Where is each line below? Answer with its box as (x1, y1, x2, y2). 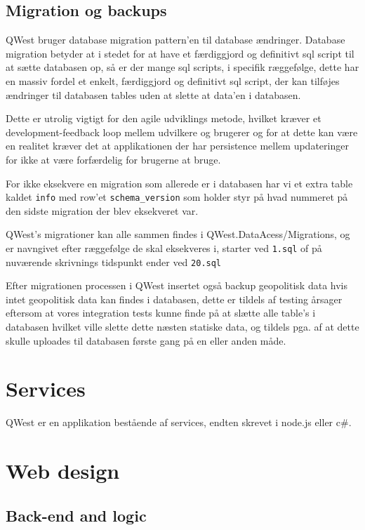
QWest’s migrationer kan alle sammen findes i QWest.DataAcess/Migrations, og (6, 227, 350, 241)
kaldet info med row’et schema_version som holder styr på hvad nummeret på (6, 190, 348, 204)
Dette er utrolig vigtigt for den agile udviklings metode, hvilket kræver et (6, 111, 321, 126)
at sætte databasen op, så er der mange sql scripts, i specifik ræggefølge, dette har (6, 60, 359, 74)
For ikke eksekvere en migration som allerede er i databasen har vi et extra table (6, 175, 353, 190)
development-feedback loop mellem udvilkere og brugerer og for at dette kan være (6, 124, 358, 139)
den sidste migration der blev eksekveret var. (6, 203, 199, 218)
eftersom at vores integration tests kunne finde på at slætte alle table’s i (6, 305, 316, 320)
